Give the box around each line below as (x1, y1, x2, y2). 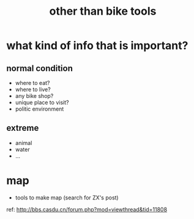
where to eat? (15, 80, 50, 86)
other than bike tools (49, 4, 157, 18)
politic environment (15, 105, 64, 113)
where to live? (15, 86, 51, 93)
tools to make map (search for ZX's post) (15, 194, 119, 201)
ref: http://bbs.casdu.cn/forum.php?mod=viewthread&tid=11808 (6, 206, 167, 213)
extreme (6, 123, 39, 133)
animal (15, 139, 32, 146)
